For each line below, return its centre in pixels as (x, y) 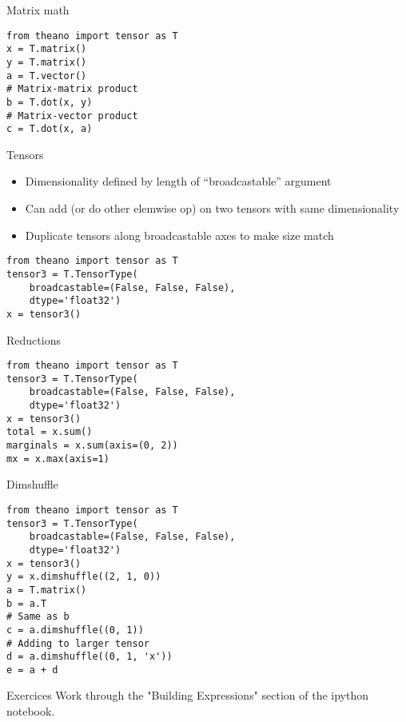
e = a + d (32, 670)
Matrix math (38, 10)
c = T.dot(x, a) (50, 129)
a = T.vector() (47, 76)
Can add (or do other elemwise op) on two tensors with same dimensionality (212, 208)
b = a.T (27, 603)
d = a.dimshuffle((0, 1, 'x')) (90, 657)
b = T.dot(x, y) (50, 102)
